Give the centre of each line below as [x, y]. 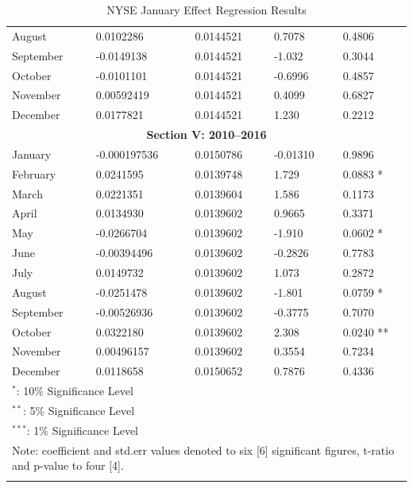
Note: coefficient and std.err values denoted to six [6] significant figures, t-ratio [203, 450]
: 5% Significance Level [79, 410]
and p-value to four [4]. [68, 465]
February [34, 173]
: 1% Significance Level [82, 430]
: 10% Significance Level [75, 391]
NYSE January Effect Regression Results [206, 10]
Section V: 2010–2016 [206, 134]
